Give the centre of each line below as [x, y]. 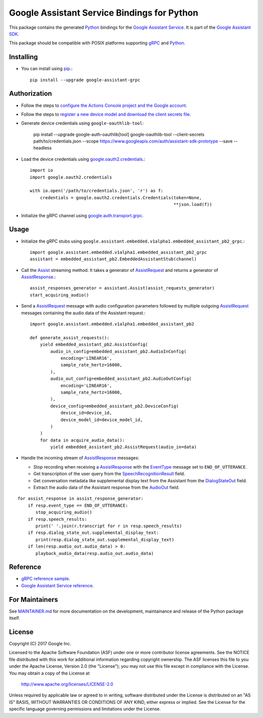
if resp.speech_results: [57, 519]
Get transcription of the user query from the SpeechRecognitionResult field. [109, 474]
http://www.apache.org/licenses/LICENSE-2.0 [67, 684]
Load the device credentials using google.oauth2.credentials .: [83, 159]
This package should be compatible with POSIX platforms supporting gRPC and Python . [97, 43]
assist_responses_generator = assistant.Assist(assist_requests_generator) [122, 288]
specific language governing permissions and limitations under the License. [85, 709]
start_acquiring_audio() [59, 295]
